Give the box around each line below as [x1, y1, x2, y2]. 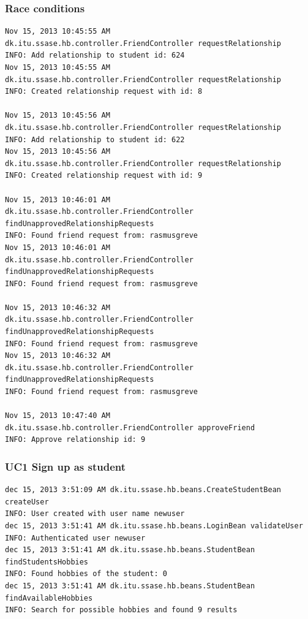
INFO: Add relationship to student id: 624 [5, 51, 185, 60]
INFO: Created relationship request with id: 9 [5, 171, 203, 180]
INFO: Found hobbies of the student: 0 [5, 569, 167, 579]
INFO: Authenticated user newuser [5, 533, 146, 542]
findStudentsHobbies [5, 557, 89, 566]
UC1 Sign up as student [5, 458, 126, 474]
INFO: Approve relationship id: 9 [5, 435, 146, 444]
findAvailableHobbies [5, 593, 93, 602]
